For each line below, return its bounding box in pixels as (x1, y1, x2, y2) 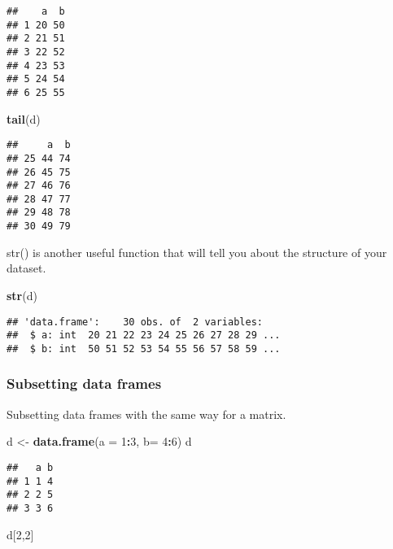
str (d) (7, 286, 37, 303)
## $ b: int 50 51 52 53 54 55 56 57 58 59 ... (7, 342, 281, 355)
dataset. (7, 259, 46, 277)
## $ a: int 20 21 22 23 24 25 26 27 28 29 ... (7, 329, 281, 342)
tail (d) (7, 110, 41, 127)
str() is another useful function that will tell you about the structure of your (7, 243, 387, 260)
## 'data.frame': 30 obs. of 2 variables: (7, 316, 263, 328)
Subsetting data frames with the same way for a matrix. (7, 405, 286, 422)
